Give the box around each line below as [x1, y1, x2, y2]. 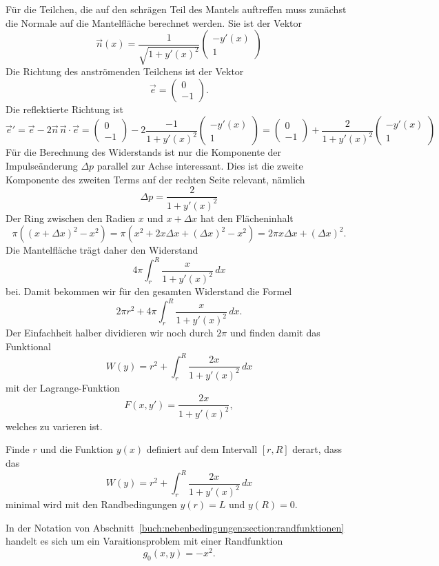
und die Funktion [40, 442, 114, 456]
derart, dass [292, 442, 343, 456]
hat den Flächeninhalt [200, 210, 294, 225]
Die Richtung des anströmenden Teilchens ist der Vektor [6, 64, 244, 79]
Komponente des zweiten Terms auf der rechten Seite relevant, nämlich [6, 172, 305, 186]
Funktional [6, 338, 51, 353]
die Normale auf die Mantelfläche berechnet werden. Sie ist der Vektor [6, 15, 302, 30]
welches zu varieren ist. [6, 418, 103, 433]
